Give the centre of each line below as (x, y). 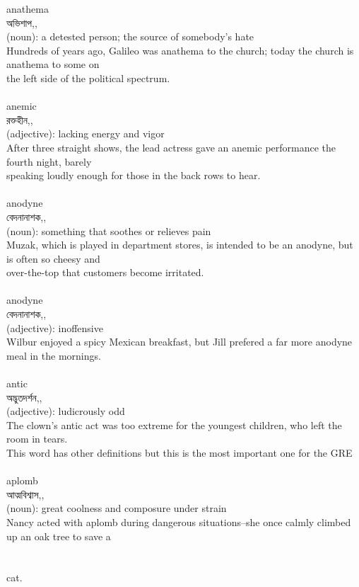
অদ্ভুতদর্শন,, (24, 397)
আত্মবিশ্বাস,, (25, 494)
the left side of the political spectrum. (88, 78)
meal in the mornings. (54, 355)
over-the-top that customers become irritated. (105, 272)
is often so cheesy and (53, 258)
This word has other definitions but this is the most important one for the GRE (179, 452)
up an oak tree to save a (59, 536)
